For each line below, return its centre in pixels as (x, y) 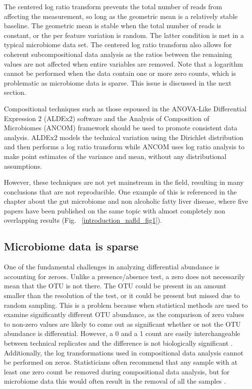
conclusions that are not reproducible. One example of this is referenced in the (120, 191)
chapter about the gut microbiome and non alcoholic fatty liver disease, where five (126, 201)
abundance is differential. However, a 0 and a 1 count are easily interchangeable (122, 333)
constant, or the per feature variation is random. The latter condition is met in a (124, 35)
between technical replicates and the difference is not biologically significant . (118, 343)
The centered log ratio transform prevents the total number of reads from (113, 6)
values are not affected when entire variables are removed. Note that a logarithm (124, 63)
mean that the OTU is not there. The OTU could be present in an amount (115, 286)
